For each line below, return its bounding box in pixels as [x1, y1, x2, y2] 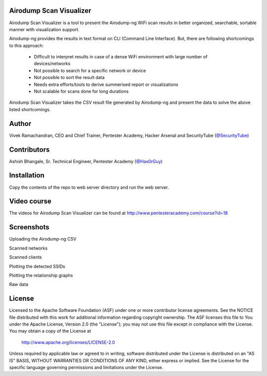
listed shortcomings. [9, 106, 51, 112]
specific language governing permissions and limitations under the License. [9, 364, 163, 370]
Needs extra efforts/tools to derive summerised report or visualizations [34, 82, 178, 87]
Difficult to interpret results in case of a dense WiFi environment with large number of [34, 54, 208, 60]
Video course [9, 197, 52, 206]
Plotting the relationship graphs [9, 272, 73, 278]
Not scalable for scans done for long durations [34, 88, 129, 94]
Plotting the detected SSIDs [9, 263, 65, 269]
